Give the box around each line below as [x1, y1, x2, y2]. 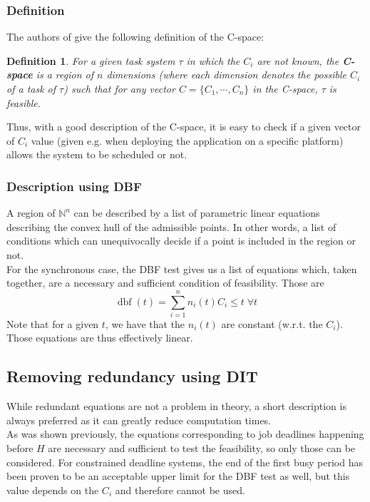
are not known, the [257, 53, 339, 68]
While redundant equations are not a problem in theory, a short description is [6, 399, 346, 414]
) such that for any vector [63, 81, 175, 96]
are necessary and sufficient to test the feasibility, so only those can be [48, 441, 356, 456]
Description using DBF [6, 177, 142, 195]
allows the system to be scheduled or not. [6, 147, 187, 162]
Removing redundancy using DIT [6, 365, 258, 387]
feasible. [6, 95, 41, 110]
